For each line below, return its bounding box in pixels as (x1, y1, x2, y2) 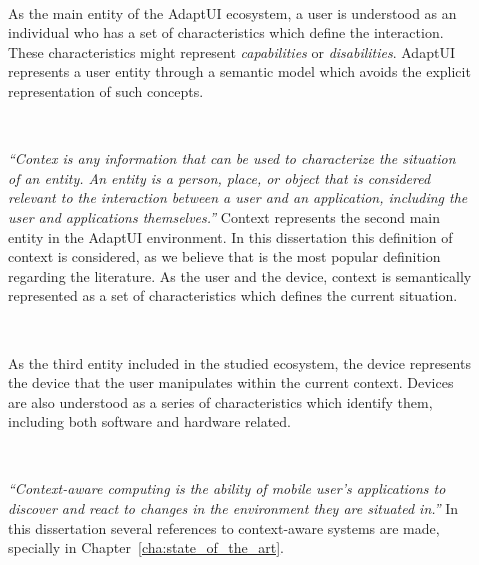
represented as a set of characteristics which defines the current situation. (8, 285, 458, 306)
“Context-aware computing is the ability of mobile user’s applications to (8, 478, 446, 499)
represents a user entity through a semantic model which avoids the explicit (8, 61, 471, 82)
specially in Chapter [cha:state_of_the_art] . (8, 537, 285, 558)
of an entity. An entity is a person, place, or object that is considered (8, 167, 431, 188)
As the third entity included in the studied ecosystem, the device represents (8, 352, 471, 373)
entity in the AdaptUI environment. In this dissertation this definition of (8, 226, 453, 247)
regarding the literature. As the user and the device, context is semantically (8, 265, 472, 286)
